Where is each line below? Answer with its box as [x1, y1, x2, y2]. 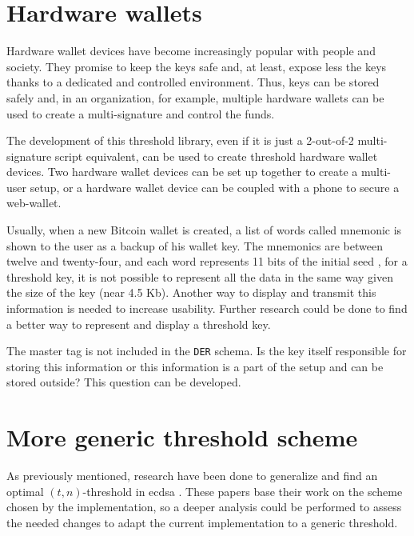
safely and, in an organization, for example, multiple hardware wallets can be [6, 89, 384, 106]
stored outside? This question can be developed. [6, 374, 241, 390]
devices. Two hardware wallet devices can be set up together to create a [6, 163, 358, 180]
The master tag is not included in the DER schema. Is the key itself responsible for [6, 342, 407, 359]
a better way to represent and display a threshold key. [6, 315, 271, 332]
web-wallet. [6, 194, 62, 211]
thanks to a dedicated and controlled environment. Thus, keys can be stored [6, 74, 380, 90]
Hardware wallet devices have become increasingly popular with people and [6, 42, 376, 59]
